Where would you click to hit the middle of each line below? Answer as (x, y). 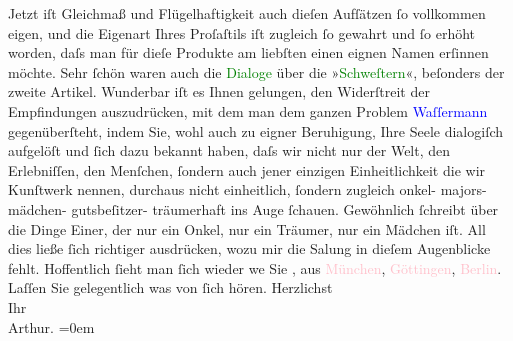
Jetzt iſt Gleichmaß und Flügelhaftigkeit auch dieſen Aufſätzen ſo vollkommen (247, 13)
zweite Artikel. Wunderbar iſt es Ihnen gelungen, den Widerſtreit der (219, 91)
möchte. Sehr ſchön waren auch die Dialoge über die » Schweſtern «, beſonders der (256, 71)
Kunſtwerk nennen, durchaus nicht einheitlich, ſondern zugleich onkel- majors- (247, 189)
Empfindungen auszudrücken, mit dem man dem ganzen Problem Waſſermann (248, 110)
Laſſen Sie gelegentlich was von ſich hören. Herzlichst (170, 287)
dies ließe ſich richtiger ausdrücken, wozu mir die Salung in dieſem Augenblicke (249, 248)
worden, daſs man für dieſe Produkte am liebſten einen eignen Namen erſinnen (248, 52)
